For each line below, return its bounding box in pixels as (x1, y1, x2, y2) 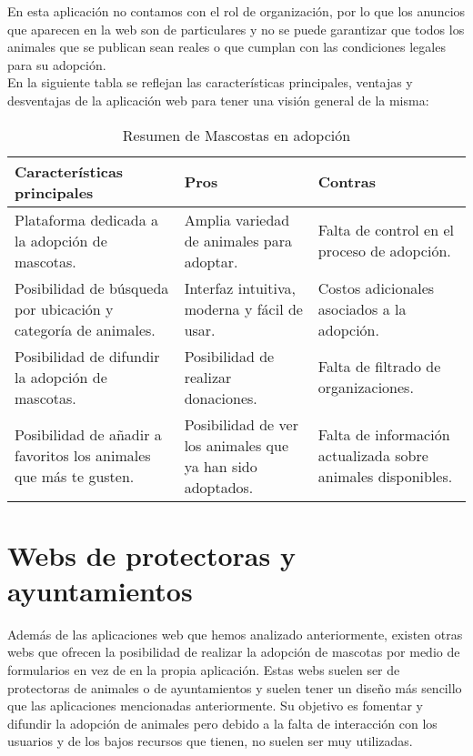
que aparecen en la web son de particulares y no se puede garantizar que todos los (7, 19, 465, 38)
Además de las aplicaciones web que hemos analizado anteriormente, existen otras (7, 624, 463, 643)
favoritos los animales (15, 445, 151, 467)
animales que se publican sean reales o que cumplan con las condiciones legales (7, 37, 446, 56)
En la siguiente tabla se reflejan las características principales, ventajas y (7, 73, 413, 92)
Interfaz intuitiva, (184, 277, 296, 298)
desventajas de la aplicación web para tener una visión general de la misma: (7, 90, 429, 109)
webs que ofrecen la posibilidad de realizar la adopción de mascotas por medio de (7, 642, 460, 661)
